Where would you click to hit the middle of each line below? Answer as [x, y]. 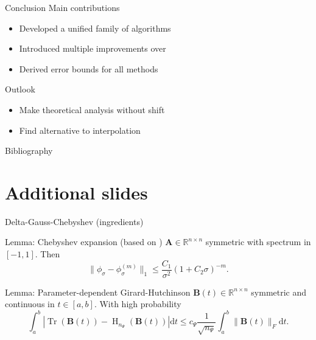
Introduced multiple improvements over [93, 48]
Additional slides [76, 192]
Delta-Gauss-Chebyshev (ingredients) [74, 221]
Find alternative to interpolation [80, 130]
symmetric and [279, 292]
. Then [47, 254]
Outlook [20, 89]
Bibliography [29, 151]
